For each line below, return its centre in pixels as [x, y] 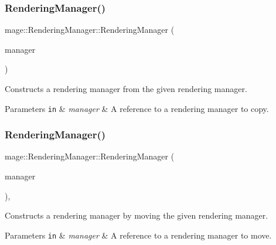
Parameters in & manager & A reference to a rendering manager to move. [138, 235]
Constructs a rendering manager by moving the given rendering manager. [137, 215]
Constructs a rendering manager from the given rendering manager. [126, 89]
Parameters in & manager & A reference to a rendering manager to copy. [137, 108]
